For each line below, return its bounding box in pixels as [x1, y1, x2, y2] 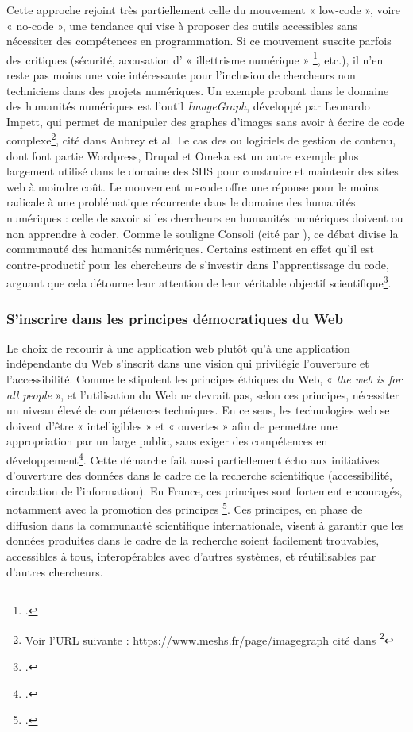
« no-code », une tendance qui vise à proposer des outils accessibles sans [6, 17, 358, 33]
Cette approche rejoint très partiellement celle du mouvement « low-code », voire [6, 2, 401, 17]
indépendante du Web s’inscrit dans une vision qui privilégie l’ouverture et [6, 355, 369, 372]
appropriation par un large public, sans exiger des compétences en [6, 433, 328, 449]
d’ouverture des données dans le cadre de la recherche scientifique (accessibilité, [6, 467, 392, 484]
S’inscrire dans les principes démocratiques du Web [6, 308, 344, 328]
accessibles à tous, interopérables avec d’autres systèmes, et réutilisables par [6, 547, 376, 564]
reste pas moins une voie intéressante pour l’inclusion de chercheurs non [6, 67, 356, 83]
